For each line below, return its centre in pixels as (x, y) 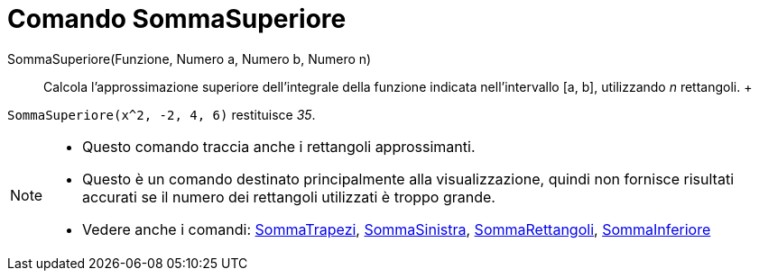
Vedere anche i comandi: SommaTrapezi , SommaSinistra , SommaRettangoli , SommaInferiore (397, 229)
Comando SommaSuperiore (177, 19)
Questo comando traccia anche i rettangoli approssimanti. (279, 146)
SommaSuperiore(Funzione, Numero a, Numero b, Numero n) (190, 58)
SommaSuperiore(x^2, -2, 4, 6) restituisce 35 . (162, 114)
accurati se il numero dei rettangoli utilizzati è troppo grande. (289, 197)
